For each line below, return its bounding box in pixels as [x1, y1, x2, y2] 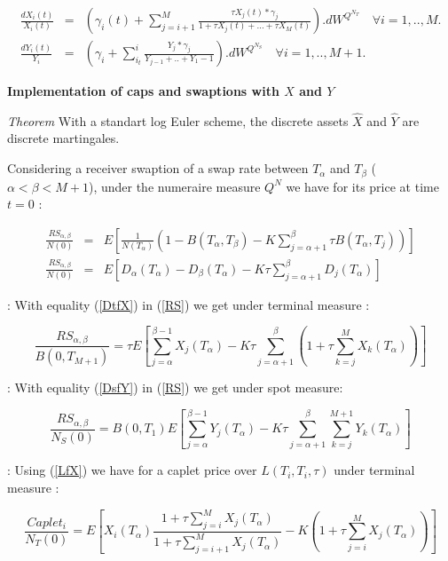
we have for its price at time [286, 177, 439, 195]
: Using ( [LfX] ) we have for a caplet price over [7, 461, 257, 479]
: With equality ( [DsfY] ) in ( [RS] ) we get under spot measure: [7, 378, 343, 397]
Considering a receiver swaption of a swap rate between [7, 159, 309, 178]
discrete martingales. [7, 129, 120, 147]
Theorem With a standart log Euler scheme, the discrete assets [7, 111, 349, 130]
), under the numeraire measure [88, 177, 261, 195]
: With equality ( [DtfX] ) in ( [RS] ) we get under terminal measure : [7, 295, 370, 313]
